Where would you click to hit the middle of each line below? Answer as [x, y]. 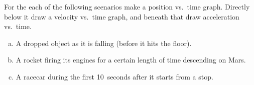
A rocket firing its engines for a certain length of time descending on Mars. [131, 60]
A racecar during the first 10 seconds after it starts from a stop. [114, 76]
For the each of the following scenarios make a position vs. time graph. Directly [127, 6]
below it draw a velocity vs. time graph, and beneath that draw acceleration [122, 16]
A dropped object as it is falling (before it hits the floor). [104, 43]
